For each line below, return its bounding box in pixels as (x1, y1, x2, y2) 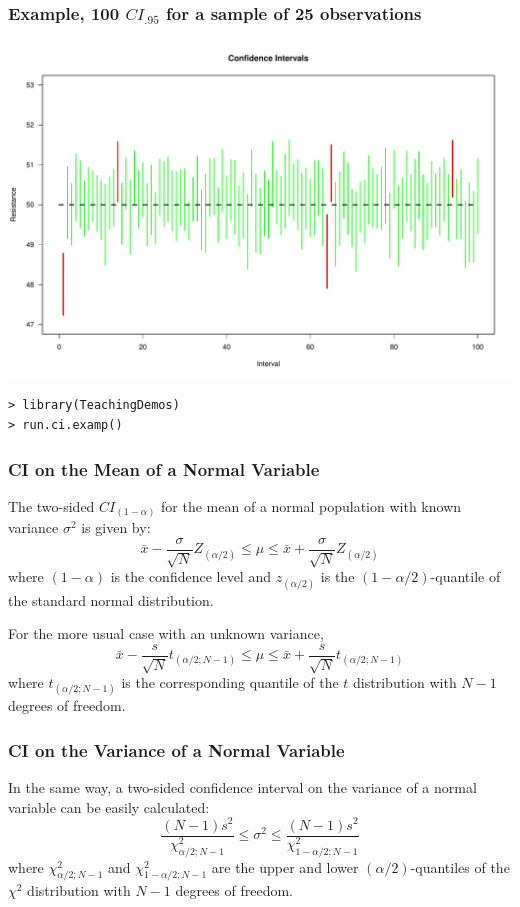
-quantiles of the (410, 856, 510, 877)
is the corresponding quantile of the (121, 672, 339, 693)
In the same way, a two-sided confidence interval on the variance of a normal (8, 777, 477, 798)
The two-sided (8, 495, 95, 516)
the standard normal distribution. (8, 589, 214, 610)
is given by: (81, 517, 151, 538)
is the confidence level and (110, 566, 271, 587)
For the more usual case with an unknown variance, (8, 623, 324, 644)
